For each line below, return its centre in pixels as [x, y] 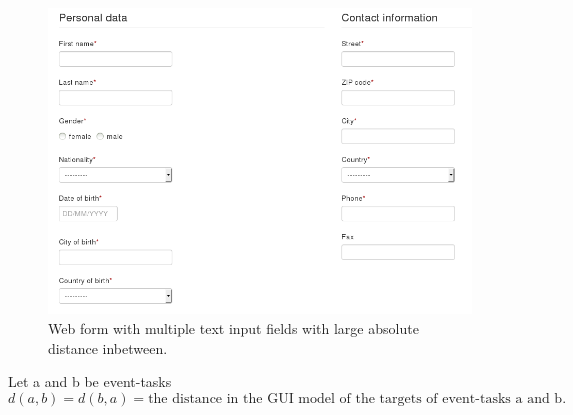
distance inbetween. [108, 347]
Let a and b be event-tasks [90, 381]
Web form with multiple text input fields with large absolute [233, 327]
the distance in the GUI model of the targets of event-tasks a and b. [357, 398]
